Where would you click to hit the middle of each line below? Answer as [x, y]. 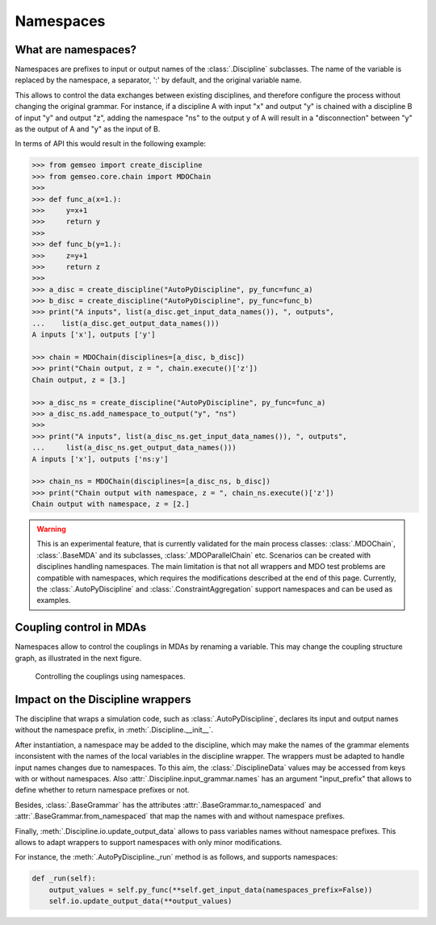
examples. [54, 601]
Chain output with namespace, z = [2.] [111, 504]
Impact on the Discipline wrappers [103, 699]
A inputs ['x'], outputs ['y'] [94, 335]
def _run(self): [64, 879]
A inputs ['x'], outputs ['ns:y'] [100, 459]
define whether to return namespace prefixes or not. [102, 790]
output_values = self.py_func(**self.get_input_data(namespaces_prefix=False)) [211, 889]
